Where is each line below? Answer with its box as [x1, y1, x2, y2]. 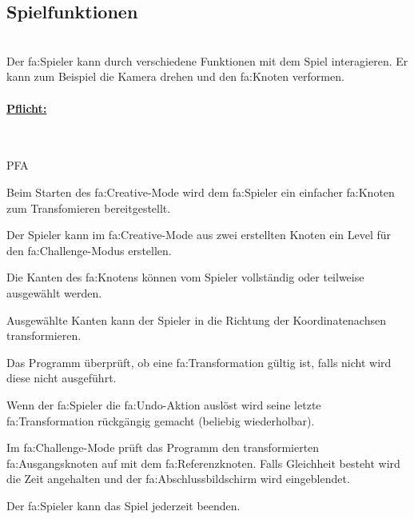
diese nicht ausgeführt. [6, 369, 117, 386]
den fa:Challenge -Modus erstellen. [6, 242, 172, 258]
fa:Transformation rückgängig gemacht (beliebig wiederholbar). [6, 412, 315, 429]
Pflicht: [6, 99, 47, 116]
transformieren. [6, 327, 82, 344]
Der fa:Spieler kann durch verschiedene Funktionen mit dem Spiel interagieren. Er [6, 52, 408, 69]
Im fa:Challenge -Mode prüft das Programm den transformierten [6, 439, 320, 456]
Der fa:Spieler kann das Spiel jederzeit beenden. [6, 497, 241, 513]
